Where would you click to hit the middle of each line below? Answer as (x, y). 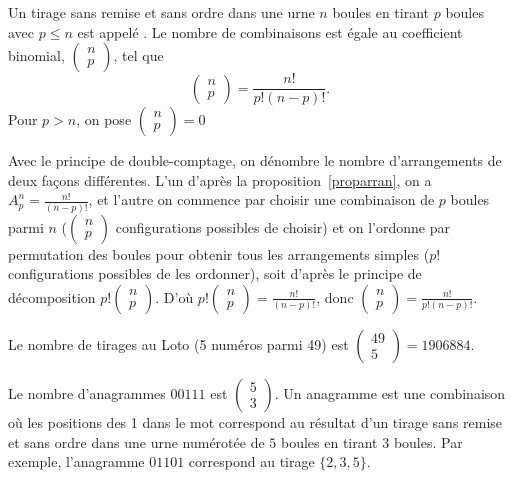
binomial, (36, 55)
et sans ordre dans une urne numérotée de (136, 441)
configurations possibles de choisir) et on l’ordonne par (282, 226)
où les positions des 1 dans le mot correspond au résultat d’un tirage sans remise (255, 421)
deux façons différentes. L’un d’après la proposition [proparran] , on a (220, 179)
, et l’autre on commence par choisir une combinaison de (261, 199)
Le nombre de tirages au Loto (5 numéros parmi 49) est (178, 343)
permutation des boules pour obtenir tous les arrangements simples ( (219, 253)
